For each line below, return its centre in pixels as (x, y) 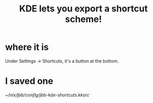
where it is (27, 47)
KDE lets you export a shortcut (83, 9)
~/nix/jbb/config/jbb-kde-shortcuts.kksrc (47, 95)
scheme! (83, 19)
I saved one (29, 81)
